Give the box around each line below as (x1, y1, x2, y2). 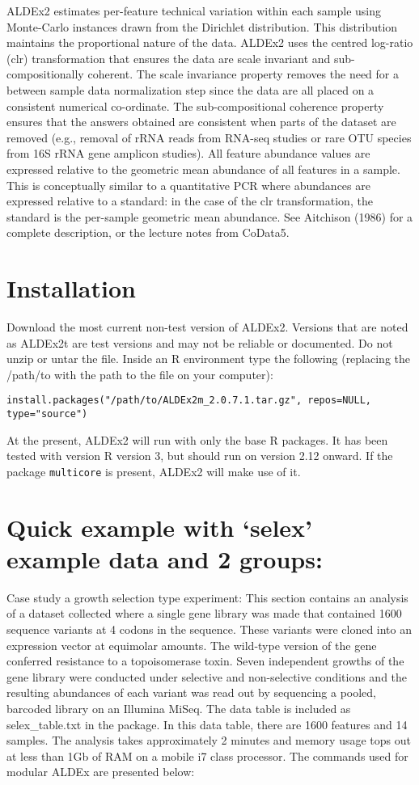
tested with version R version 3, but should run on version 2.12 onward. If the (6, 447, 393, 464)
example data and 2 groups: (6, 542, 323, 575)
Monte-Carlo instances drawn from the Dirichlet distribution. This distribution (6, 18, 398, 35)
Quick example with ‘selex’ (6, 510, 313, 543)
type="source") (6, 408, 88, 420)
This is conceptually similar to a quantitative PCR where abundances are (6, 176, 370, 193)
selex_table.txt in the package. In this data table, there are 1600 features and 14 (6, 715, 408, 732)
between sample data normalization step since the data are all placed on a (6, 81, 375, 98)
